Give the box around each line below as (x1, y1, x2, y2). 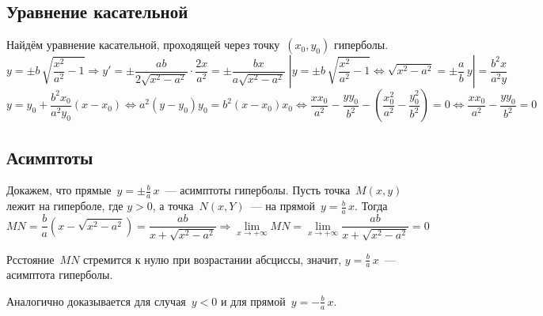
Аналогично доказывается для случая (6, 292, 186, 309)
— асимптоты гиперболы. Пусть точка (165, 182, 351, 198)
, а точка (152, 197, 194, 214)
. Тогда (355, 197, 388, 214)
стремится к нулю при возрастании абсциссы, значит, (83, 250, 342, 267)
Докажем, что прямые (6, 182, 112, 198)
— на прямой (250, 197, 316, 214)
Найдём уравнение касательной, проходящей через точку (6, 36, 280, 53)
